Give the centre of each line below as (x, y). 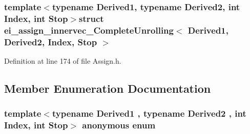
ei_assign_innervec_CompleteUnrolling (89, 30)
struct (91, 18)
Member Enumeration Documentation (108, 88)
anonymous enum (119, 125)
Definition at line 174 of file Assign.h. (63, 60)
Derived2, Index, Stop (51, 42)
